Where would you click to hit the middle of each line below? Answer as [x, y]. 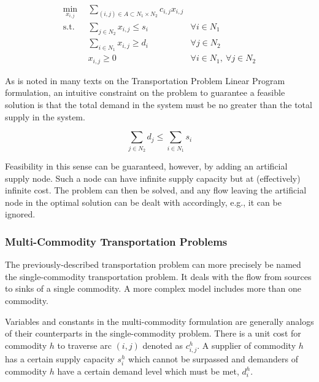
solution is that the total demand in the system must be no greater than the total [159, 105]
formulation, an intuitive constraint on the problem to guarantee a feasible [145, 92]
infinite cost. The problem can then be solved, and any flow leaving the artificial [156, 190]
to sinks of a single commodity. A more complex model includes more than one [153, 288]
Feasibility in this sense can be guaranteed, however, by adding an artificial [146, 166]
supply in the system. [45, 116]
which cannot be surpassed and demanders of [213, 358]
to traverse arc [84, 345]
